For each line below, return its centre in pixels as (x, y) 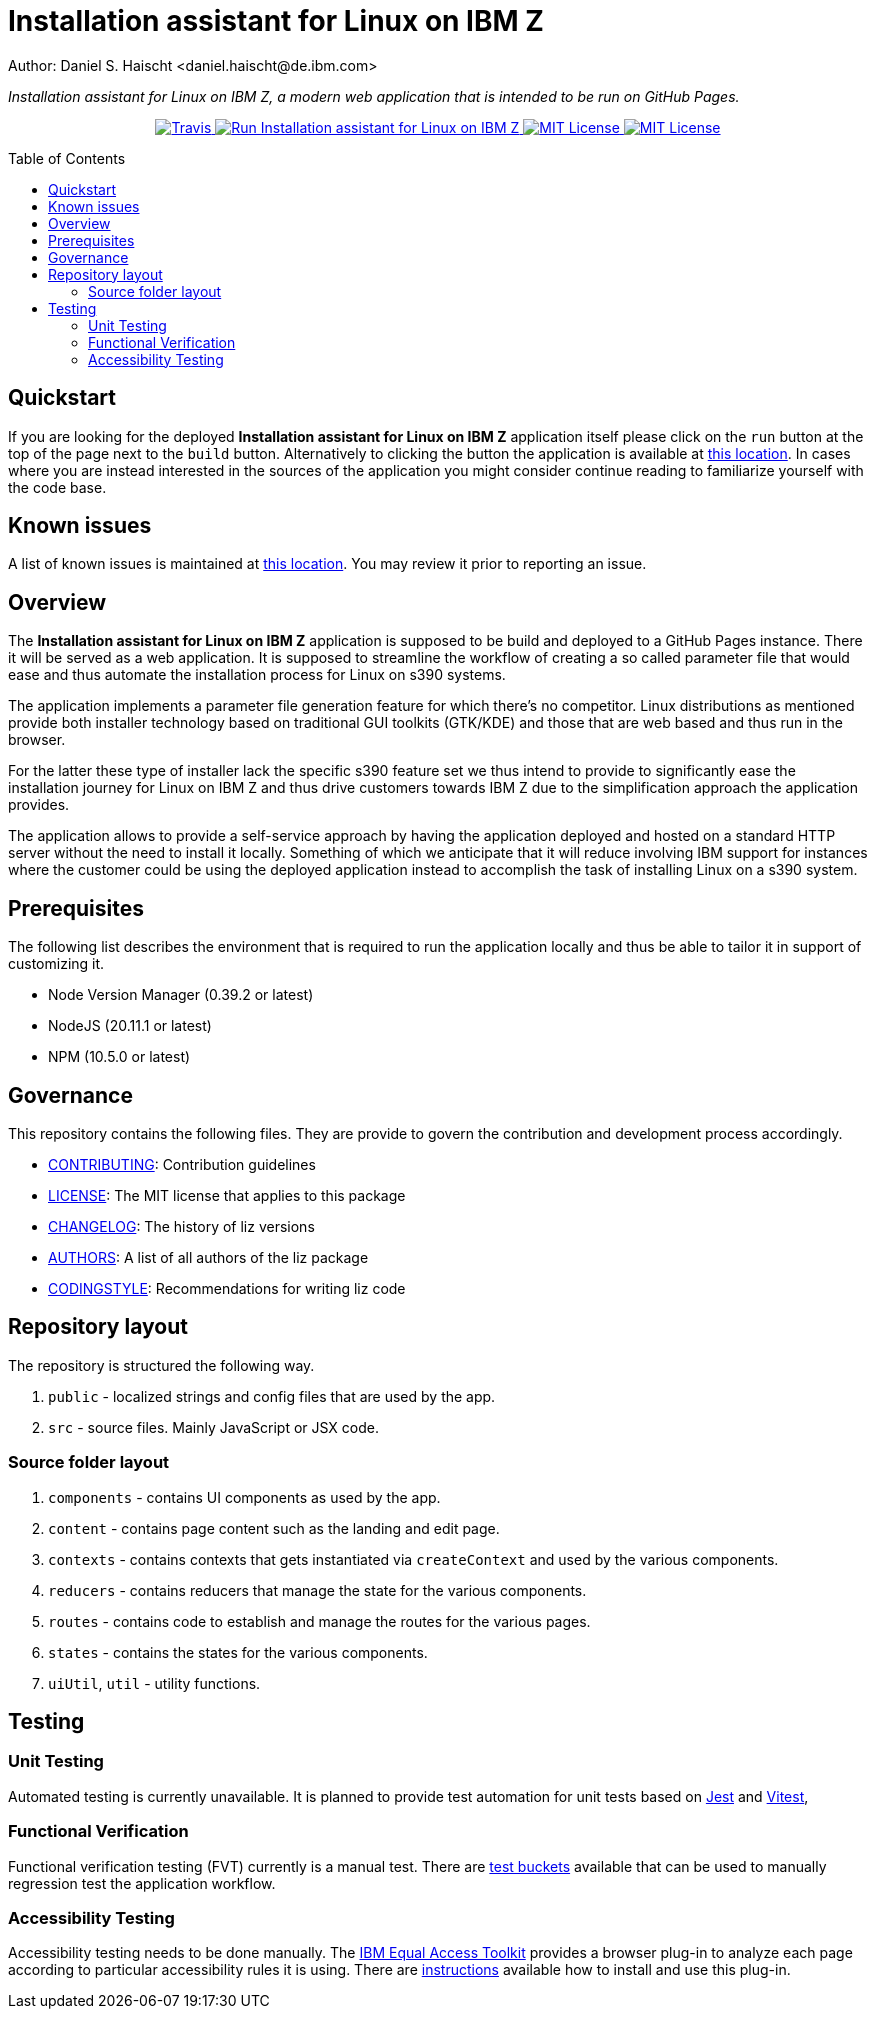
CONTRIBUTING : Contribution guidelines (182, 1164)
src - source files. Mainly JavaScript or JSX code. (213, 1427)
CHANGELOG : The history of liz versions (181, 1226)
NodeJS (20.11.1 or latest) (130, 1026)
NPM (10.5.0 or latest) (119, 1057)
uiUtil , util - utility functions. (154, 1683)
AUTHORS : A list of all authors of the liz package (208, 1257)
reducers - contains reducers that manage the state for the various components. (317, 1590)
